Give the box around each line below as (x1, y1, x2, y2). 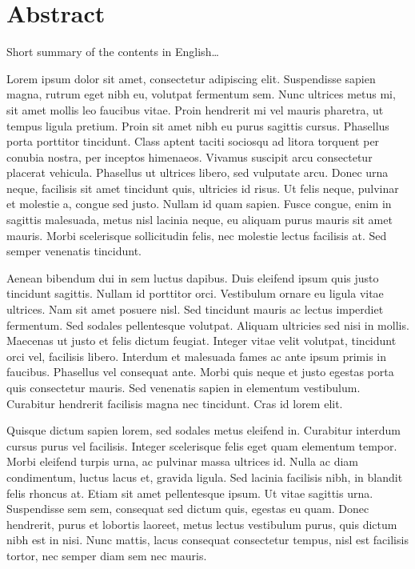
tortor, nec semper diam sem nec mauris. (6, 547, 207, 563)
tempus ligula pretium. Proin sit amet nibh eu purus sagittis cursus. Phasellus (6, 117, 389, 134)
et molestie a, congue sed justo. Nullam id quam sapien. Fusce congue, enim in (6, 195, 392, 212)
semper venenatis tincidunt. (6, 242, 142, 259)
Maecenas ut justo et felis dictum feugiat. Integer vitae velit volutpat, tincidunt (6, 332, 397, 349)
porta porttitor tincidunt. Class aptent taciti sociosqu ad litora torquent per (6, 133, 380, 150)
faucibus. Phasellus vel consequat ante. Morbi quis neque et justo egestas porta (6, 363, 394, 380)
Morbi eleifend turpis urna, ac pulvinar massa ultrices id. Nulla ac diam (6, 453, 358, 470)
